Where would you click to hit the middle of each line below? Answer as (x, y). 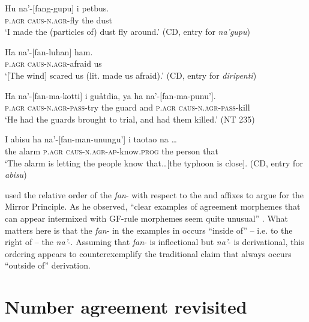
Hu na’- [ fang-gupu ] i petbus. (57, 8)
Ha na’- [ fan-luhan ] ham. (49, 51)
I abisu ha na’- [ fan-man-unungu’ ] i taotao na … (91, 139)
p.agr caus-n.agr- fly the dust (58, 20)
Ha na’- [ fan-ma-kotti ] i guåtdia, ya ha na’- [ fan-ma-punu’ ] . (110, 95)
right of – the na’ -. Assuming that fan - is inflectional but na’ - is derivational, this (154, 242)
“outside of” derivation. (48, 265)
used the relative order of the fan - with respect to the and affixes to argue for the (154, 194)
